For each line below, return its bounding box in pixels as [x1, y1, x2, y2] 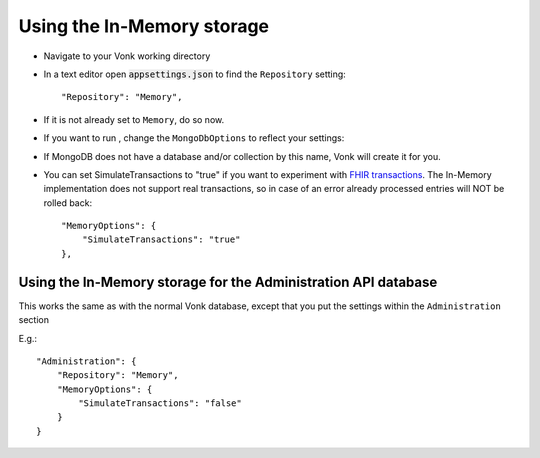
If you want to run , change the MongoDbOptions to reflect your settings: [43, 132, 345, 144]
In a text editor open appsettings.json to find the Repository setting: [43, 68, 347, 80]
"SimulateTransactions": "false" [78, 398, 242, 409]
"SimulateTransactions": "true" [81, 234, 241, 245]
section [18, 314, 50, 326]
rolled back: [43, 196, 93, 209]
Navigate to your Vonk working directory [43, 50, 211, 62]
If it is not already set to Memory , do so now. [43, 113, 225, 125]
